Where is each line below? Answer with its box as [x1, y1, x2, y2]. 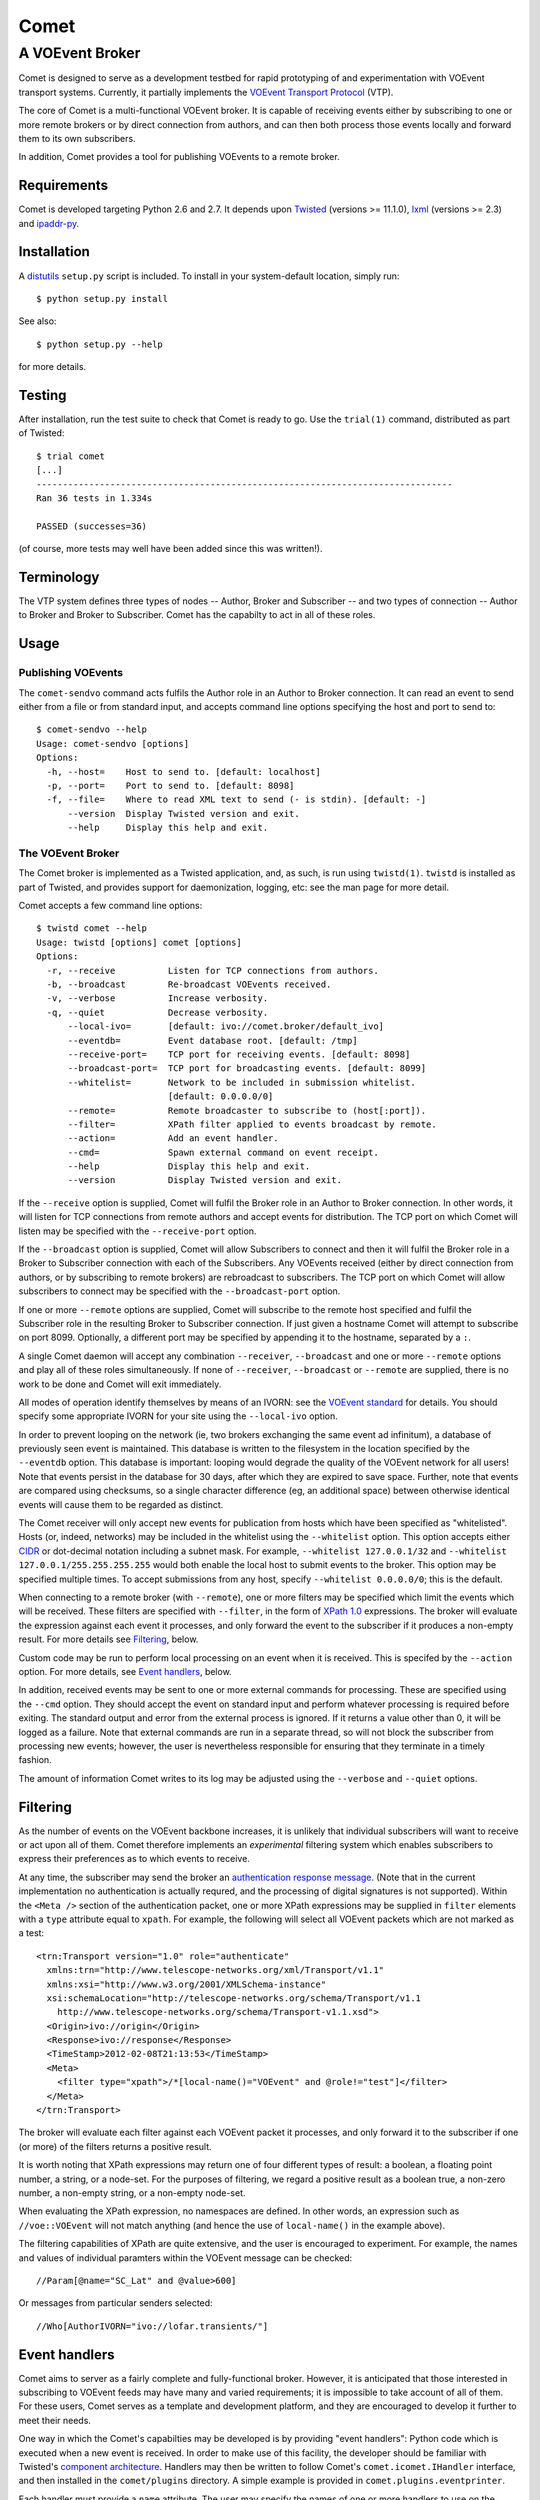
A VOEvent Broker [18, 44, 141, 62]
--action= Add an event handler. [67, 1133, 279, 1144]
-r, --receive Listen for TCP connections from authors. [46, 965, 379, 976]
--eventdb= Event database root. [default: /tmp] [67, 1035, 359, 1046]
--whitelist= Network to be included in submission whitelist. [67, 1076, 416, 1088]
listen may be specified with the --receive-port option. [18, 1225, 257, 1237]
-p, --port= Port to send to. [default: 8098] [46, 780, 295, 791]
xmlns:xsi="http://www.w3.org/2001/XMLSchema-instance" [46, 1978, 327, 1990]
